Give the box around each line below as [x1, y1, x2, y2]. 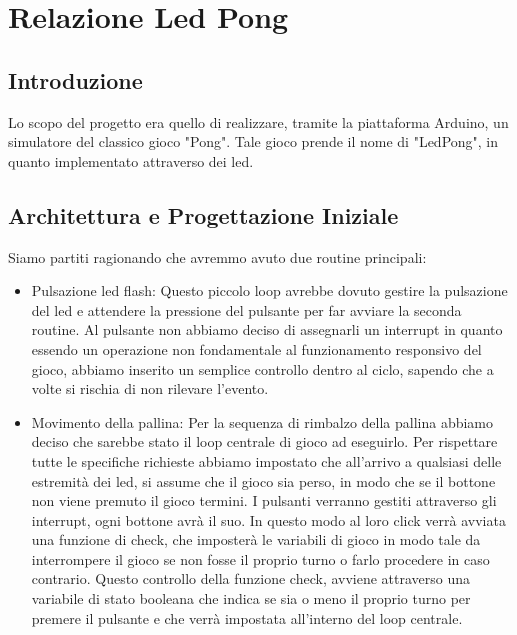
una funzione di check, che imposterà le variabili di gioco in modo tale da [31, 529, 481, 550]
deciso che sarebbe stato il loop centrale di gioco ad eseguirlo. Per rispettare [31, 431, 498, 452]
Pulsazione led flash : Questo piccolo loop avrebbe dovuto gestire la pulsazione [31, 280, 508, 301]
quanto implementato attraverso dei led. [8, 150, 254, 171]
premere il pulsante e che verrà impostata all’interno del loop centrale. [31, 607, 463, 628]
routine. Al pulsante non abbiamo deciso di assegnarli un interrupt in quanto [31, 319, 503, 340]
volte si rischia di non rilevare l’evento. [31, 378, 269, 399]
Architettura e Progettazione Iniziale [8, 199, 399, 230]
